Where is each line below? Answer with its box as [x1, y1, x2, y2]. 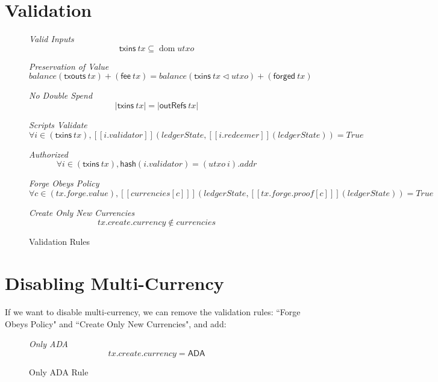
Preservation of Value [29, 60, 109, 72]
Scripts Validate [29, 118, 87, 131]
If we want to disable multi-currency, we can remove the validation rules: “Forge [5, 306, 301, 318]
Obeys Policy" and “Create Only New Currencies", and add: [5, 317, 227, 330]
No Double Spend [29, 89, 93, 102]
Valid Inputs [29, 32, 74, 45]
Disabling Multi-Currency [5, 271, 224, 295]
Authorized [29, 147, 68, 160]
